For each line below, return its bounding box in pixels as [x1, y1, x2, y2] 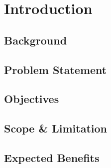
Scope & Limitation [4, 120, 107, 136]
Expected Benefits [4, 149, 100, 165]
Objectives [4, 91, 59, 106]
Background [4, 32, 67, 47]
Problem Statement [4, 61, 107, 77]
